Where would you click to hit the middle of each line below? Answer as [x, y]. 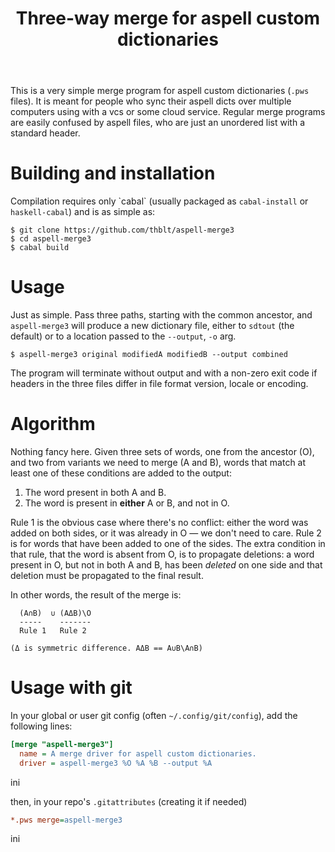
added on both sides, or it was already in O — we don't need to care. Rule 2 [166, 533]
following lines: [41, 726]
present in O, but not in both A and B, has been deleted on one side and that [166, 565]
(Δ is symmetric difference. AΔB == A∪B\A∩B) [106, 648]
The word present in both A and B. [95, 492]
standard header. [45, 133]
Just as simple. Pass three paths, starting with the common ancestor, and [161, 315]
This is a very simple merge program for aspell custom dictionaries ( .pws [160, 91]
